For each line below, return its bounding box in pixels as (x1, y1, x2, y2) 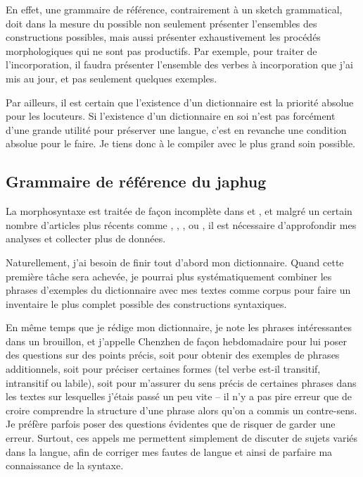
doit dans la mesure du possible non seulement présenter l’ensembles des (6, 16, 317, 30)
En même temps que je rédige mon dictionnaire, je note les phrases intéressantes (6, 320, 352, 335)
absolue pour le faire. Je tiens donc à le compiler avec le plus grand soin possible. (6, 136, 356, 151)
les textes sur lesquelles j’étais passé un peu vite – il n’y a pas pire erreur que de (6, 389, 352, 404)
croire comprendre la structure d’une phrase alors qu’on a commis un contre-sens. (6, 402, 357, 417)
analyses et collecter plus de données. (6, 231, 166, 246)
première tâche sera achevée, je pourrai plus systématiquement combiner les (6, 268, 332, 283)
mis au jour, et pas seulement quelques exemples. (6, 70, 217, 85)
